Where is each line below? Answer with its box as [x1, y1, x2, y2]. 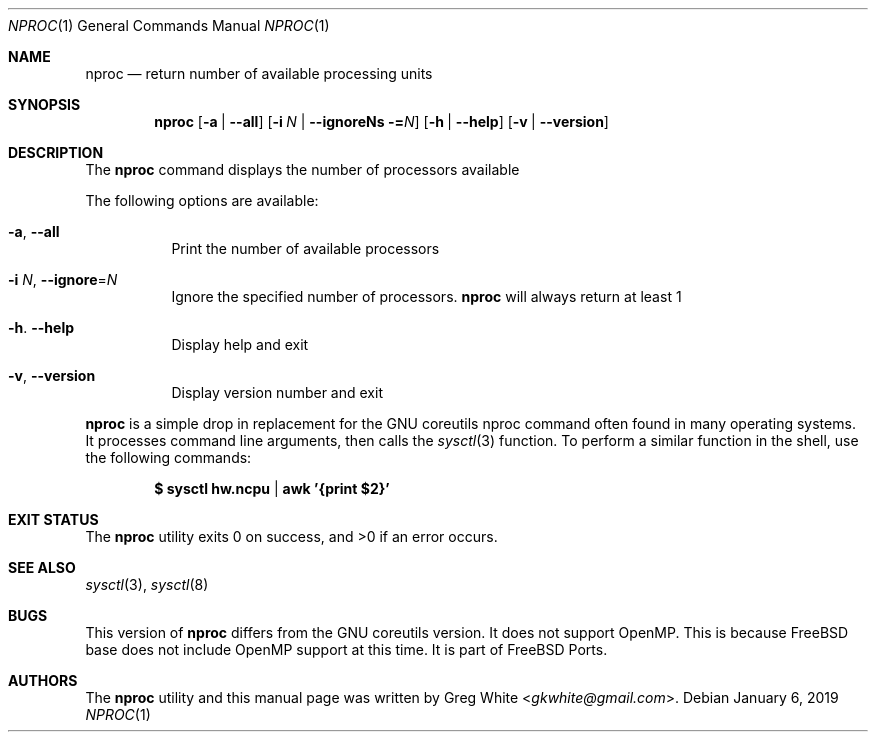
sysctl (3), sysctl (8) [85, 576, 209, 593]
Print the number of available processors [171, 240, 440, 257]
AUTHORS [8, 672, 78, 689]
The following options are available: [85, 192, 319, 209]
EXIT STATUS [8, 511, 99, 528]
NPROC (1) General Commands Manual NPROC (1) [8, 17, 330, 34]
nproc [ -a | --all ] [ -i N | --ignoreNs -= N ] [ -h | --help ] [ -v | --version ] [154, 113, 609, 130]
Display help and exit [171, 336, 309, 353]
